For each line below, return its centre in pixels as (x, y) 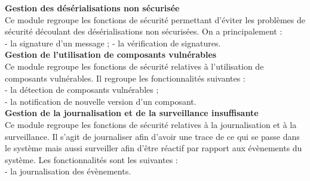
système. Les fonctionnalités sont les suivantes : (91, 159)
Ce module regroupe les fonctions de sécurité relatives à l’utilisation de (134, 66)
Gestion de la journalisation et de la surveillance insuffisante (132, 113)
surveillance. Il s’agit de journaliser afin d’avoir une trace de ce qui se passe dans (152, 136)
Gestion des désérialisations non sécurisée (92, 8)
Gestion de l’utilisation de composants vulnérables (111, 54)
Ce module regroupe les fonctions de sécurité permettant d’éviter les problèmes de (155, 19)
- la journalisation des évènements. (68, 171)
